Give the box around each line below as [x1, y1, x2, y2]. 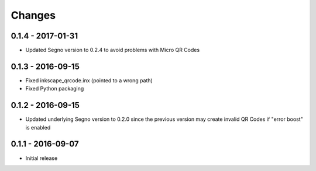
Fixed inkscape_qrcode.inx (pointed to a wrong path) [25, 76, 153, 84]
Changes [11, 9, 56, 22]
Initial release [25, 155, 58, 162]
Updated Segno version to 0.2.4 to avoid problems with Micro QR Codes [25, 47, 200, 54]
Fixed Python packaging [25, 85, 84, 92]
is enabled [25, 124, 51, 131]
